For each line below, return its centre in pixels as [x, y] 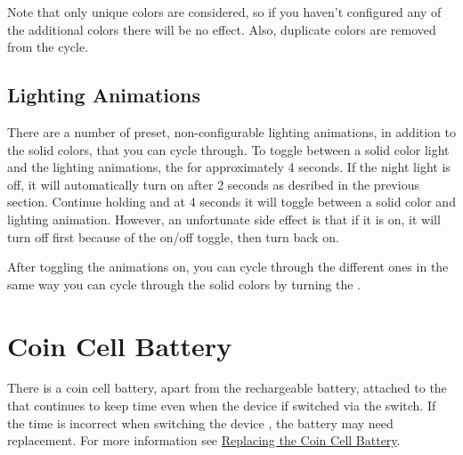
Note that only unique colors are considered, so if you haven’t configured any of [224, 12]
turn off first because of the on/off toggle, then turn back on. [173, 236]
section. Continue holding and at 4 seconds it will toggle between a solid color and [231, 202]
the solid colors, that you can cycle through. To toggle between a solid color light [228, 149]
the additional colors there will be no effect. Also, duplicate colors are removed [222, 29]
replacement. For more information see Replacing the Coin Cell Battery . [204, 440]
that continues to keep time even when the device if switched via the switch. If [222, 406]
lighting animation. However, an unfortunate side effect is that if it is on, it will [224, 219]
